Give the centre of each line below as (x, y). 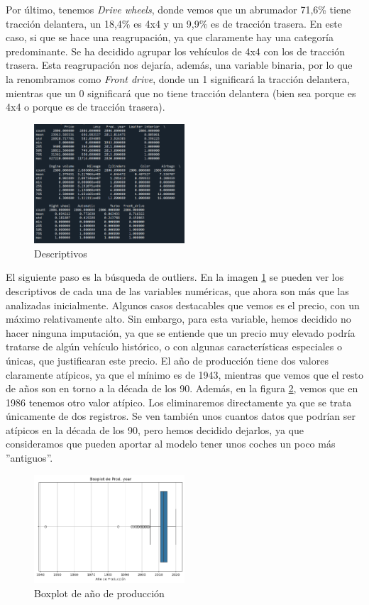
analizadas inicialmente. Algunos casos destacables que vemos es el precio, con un (183, 305)
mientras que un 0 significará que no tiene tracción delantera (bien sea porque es (181, 93)
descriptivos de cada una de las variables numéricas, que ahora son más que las (177, 290)
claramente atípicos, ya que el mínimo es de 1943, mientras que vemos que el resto (185, 374)
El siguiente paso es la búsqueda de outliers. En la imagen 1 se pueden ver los (175, 277)
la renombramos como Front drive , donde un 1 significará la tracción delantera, (178, 78)
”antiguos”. (29, 458)
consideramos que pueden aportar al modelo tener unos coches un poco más (171, 444)
